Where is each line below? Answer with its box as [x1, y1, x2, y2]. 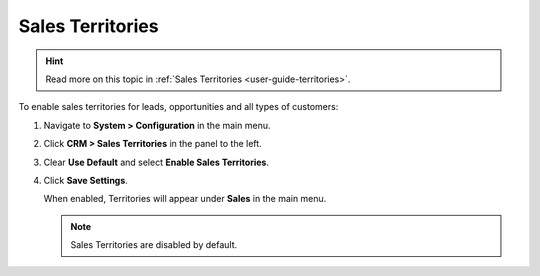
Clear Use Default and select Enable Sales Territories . [43, 156, 270, 168]
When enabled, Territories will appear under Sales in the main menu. [43, 193, 327, 205]
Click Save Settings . [43, 174, 129, 186]
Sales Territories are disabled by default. [70, 239, 238, 251]
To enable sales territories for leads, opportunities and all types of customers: [18, 101, 339, 113]
